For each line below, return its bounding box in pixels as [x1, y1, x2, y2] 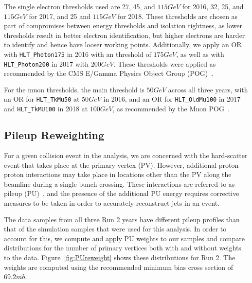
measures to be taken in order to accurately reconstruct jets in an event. [4, 197, 220, 208]
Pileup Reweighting [4, 127, 104, 142]
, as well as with [176, 49, 224, 59]
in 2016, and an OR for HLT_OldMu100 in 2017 [103, 94, 241, 104]
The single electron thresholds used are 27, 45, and [4, 1, 155, 11]
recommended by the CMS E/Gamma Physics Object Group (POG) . [4, 68, 214, 78]
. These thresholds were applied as [113, 58, 216, 69]
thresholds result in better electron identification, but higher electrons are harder [4, 30, 245, 40]
